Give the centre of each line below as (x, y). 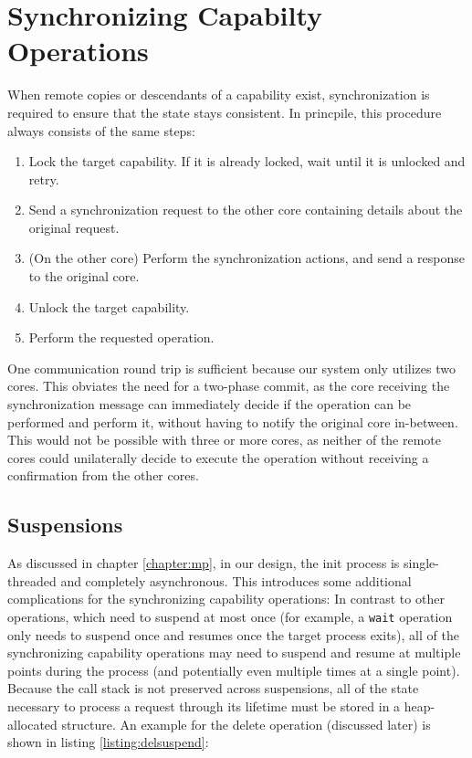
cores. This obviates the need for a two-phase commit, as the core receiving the (229, 386)
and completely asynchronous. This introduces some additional (236, 580)
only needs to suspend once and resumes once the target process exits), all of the (233, 634)
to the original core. (84, 276)
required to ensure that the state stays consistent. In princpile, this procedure (225, 112)
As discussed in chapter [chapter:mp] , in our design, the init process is (204, 563)
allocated (32, 724)
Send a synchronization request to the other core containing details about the (246, 210)
